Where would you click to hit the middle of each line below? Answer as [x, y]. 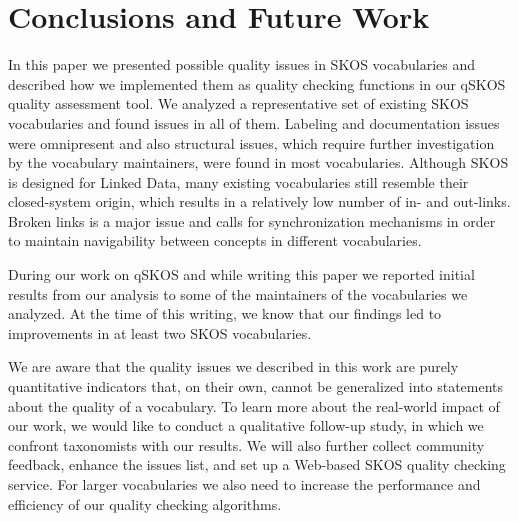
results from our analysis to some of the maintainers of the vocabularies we [238, 293]
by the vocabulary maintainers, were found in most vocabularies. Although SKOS [258, 162]
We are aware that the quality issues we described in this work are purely [233, 366]
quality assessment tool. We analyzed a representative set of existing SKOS [238, 103]
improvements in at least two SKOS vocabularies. [160, 332]
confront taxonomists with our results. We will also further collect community [246, 444]
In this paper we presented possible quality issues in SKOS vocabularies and [242, 64]
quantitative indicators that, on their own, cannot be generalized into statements [256, 386]
